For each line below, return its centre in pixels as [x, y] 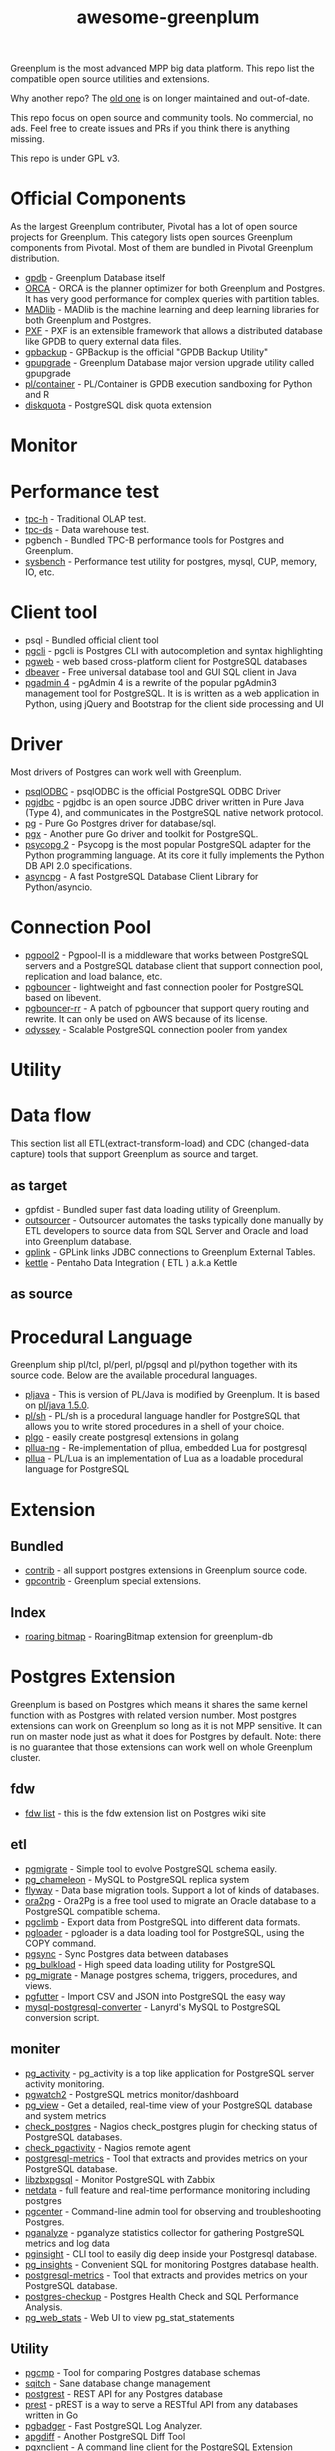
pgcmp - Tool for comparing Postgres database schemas [142, 2373]
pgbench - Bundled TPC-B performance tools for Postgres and [154, 540]
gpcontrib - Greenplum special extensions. [113, 1581]
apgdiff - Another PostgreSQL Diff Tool [105, 2437]
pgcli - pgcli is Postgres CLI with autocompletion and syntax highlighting [173, 651]
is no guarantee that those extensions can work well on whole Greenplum [161, 1747]
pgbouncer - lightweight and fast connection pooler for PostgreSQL [164, 987]
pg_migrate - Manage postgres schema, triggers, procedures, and [161, 1975]
